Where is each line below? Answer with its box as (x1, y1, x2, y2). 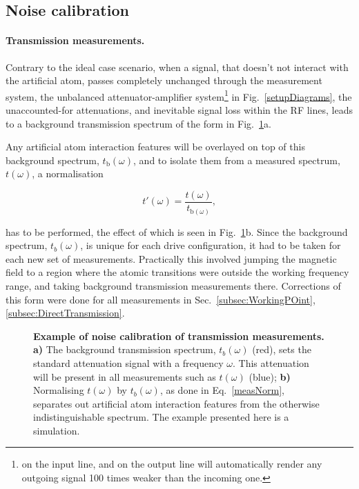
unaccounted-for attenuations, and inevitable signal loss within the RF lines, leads (6, 103, 353, 117)
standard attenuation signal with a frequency (33, 355, 224, 370)
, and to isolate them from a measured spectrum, (133, 152, 340, 167)
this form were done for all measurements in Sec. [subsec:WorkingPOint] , (6, 292, 316, 306)
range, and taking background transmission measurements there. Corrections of (6, 278, 341, 292)
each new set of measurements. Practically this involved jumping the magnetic (6, 251, 337, 266)
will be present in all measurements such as (33, 369, 216, 383)
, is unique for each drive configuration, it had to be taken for (80, 238, 341, 252)
